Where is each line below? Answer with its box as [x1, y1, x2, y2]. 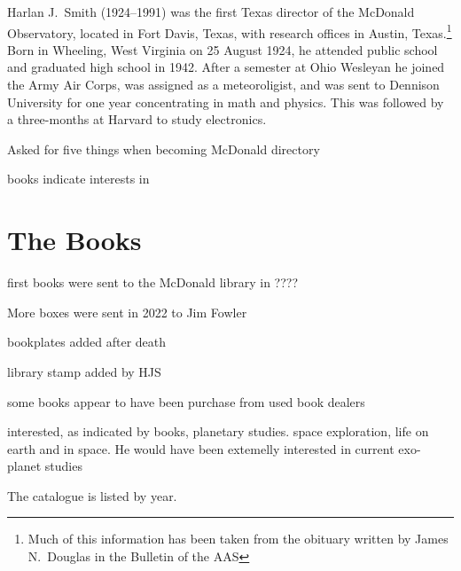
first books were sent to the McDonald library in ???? [7, 273, 299, 292]
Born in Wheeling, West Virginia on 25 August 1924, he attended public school [7, 40, 438, 59]
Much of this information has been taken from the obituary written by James [27, 529, 449, 548]
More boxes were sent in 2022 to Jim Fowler [7, 302, 247, 321]
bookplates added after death [7, 332, 167, 351]
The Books [7, 222, 142, 258]
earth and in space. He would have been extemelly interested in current [7, 439, 395, 458]
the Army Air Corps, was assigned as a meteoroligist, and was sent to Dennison [7, 75, 440, 94]
